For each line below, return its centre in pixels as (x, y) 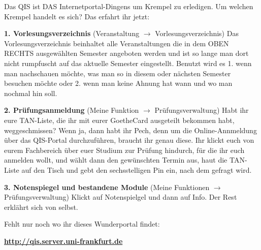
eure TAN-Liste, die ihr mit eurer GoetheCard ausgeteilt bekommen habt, (119, 120)
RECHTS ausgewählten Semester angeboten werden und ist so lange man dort (126, 53)
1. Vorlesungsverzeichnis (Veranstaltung (72, 33)
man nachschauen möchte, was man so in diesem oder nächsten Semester (118, 73)
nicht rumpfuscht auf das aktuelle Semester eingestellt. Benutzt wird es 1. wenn (128, 63)
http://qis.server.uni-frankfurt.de (63, 241)
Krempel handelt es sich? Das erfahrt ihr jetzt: (77, 16)
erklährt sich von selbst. (41, 207)
